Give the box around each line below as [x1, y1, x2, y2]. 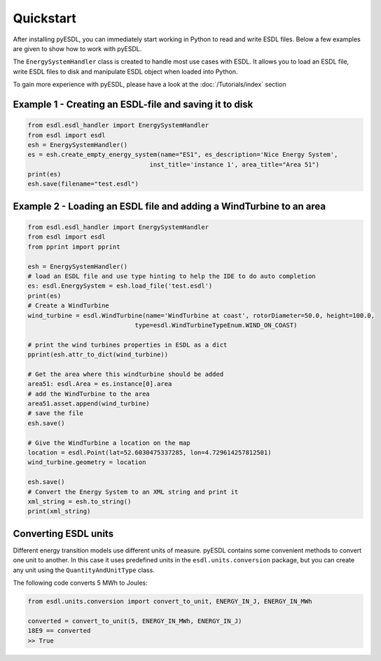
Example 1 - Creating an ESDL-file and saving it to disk [13, 98, 254, 110]
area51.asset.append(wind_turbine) [27, 400, 150, 408]
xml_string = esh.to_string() [27, 497, 132, 506]
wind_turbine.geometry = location [27, 459, 146, 466]
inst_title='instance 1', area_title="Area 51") [149, 160, 320, 168]
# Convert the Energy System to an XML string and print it [27, 487, 239, 496]
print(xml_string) [27, 508, 91, 515]
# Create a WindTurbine [27, 302, 110, 309]
